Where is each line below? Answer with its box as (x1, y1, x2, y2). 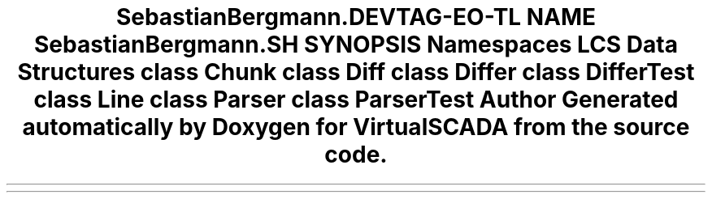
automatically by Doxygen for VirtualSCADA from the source (22, 113, 690, 141)
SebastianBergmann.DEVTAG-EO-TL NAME (115, 3, 597, 31)
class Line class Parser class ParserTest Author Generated (33, 86, 679, 113)
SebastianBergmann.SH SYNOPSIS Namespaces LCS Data (34, 31, 678, 58)
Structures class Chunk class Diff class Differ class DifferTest (17, 58, 695, 86)
